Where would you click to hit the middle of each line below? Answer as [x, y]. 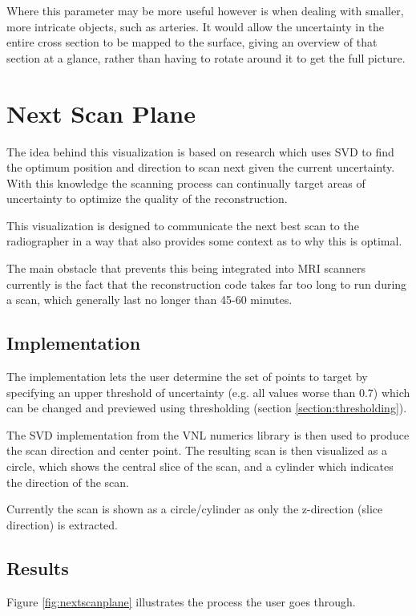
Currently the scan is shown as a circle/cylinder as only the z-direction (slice [195, 509]
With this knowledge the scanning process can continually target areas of [186, 182]
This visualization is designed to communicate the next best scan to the [183, 225]
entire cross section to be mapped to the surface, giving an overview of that [192, 42]
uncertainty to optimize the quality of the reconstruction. [147, 199]
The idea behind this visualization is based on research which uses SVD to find [200, 151]
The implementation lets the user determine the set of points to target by [187, 377]
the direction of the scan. [68, 482]
